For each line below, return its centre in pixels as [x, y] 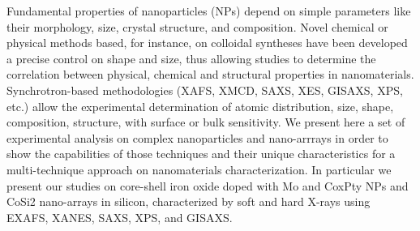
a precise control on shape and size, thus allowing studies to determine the [191, 58]
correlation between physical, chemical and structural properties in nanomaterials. [210, 74]
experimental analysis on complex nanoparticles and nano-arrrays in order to [197, 137]
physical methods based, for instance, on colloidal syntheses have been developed [207, 43]
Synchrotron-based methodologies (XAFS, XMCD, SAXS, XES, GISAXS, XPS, [205, 90]
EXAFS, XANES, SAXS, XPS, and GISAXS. [120, 217]
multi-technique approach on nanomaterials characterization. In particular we [199, 169]
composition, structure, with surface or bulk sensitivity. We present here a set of [206, 122]
